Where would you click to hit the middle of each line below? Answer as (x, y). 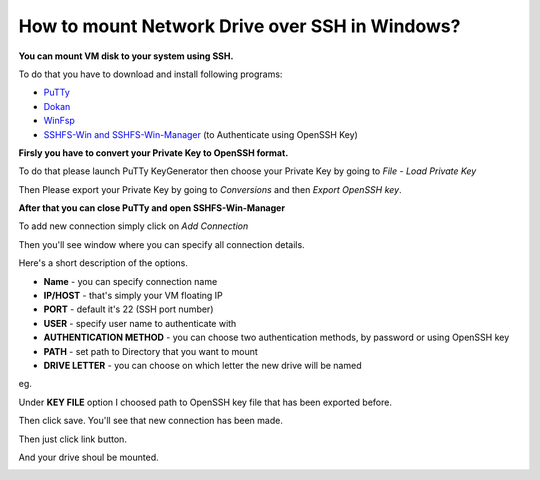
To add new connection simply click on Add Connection (133, 226)
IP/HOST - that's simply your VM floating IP (133, 296)
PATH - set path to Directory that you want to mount (151, 351)
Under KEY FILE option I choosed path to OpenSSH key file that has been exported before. (205, 402)
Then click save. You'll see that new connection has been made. (151, 421)
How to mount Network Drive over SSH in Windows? (239, 26)
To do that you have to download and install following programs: (150, 74)
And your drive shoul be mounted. (88, 457)
